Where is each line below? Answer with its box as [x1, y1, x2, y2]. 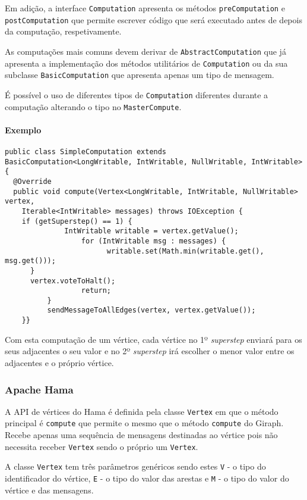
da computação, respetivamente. [5, 25, 122, 37]
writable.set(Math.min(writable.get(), [106, 246, 264, 255]
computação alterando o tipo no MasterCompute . [5, 100, 182, 112]
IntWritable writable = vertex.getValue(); [64, 227, 239, 236]
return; [81, 286, 111, 295]
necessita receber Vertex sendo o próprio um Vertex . [5, 440, 198, 452]
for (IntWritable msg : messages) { [81, 236, 226, 245]
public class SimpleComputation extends [5, 147, 167, 156]
